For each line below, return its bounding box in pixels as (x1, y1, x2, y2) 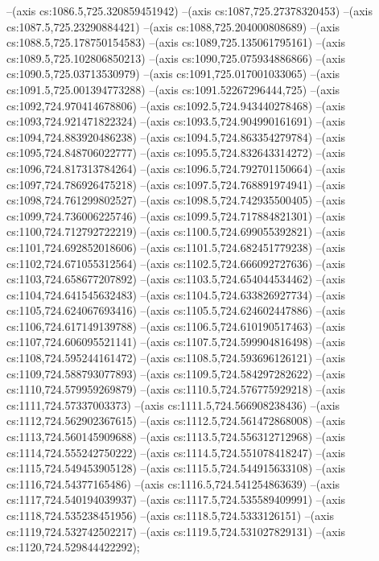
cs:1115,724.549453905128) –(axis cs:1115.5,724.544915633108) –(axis (6, 460, 346, 476)
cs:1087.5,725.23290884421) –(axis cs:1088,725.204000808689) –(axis (6, 18, 340, 35)
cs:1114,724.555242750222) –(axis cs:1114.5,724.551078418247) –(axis (6, 443, 346, 460)
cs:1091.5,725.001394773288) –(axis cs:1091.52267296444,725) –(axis (6, 80, 340, 97)
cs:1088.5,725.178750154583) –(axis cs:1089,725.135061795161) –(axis (6, 34, 346, 51)
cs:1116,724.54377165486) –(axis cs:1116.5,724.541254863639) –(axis (6, 475, 340, 492)
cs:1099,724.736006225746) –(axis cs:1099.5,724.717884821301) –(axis (6, 207, 346, 224)
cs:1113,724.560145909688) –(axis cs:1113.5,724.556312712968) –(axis (6, 428, 346, 445)
